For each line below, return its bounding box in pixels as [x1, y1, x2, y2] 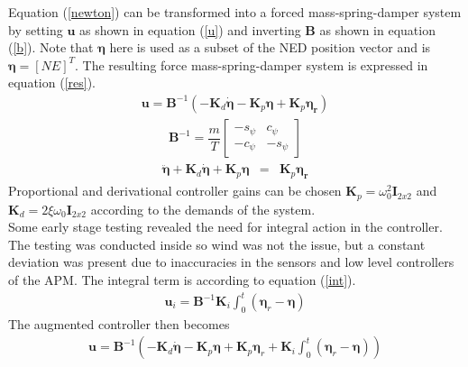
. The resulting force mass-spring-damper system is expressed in [75, 55, 428, 74]
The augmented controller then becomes [8, 314, 230, 333]
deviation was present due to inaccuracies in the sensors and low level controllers [8, 252, 454, 271]
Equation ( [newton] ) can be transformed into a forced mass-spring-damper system [8, 3, 462, 21]
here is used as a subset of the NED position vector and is [109, 38, 431, 57]
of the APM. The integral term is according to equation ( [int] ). [8, 270, 356, 289]
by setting [8, 20, 63, 39]
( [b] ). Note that [8, 38, 94, 57]
